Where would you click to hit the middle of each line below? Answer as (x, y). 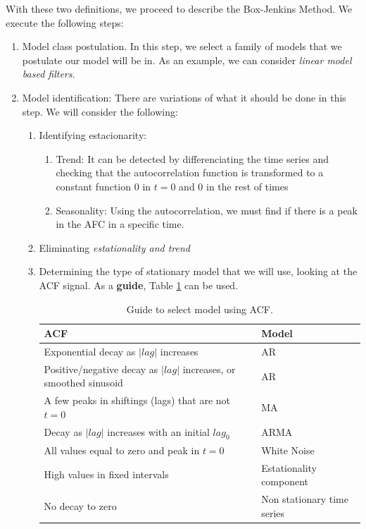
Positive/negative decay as (101, 369)
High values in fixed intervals (106, 474)
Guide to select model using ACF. (200, 309)
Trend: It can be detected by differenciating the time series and (192, 158)
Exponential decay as (90, 351)
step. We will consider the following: (100, 111)
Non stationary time (305, 498)
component (285, 481)
